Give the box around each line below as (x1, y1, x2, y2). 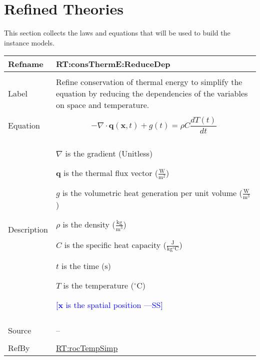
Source (8, 324, 31, 336)
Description (8, 223, 48, 235)
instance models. (4, 37, 54, 47)
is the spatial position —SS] (65, 299, 163, 311)
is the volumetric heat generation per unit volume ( (62, 187, 242, 199)
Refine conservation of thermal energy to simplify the (55, 76, 242, 88)
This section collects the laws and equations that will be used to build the (4, 27, 230, 38)
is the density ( (62, 218, 115, 230)
